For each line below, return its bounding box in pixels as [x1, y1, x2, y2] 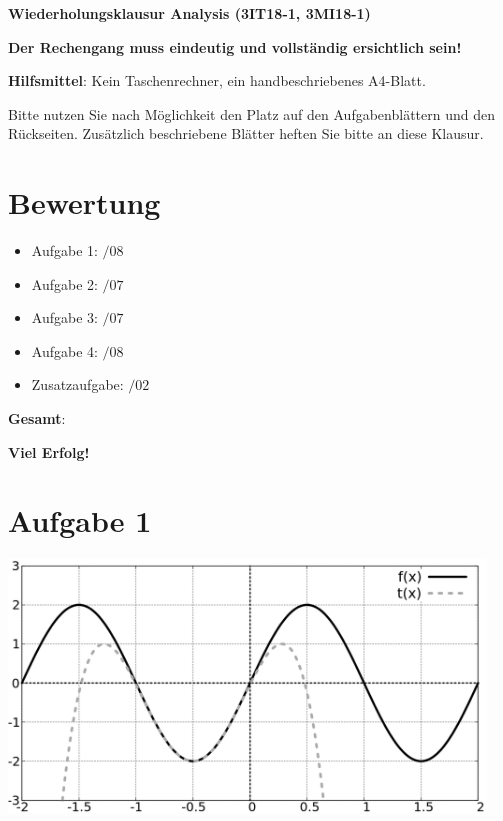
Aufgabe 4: [31, 340, 98, 361]
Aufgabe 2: [31, 273, 98, 294]
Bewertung [8, 182, 161, 223]
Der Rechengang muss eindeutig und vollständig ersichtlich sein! [8, 36, 462, 57]
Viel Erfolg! [8, 441, 90, 462]
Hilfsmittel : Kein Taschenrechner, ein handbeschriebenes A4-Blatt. [8, 70, 426, 91]
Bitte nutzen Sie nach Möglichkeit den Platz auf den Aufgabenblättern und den [8, 103, 495, 124]
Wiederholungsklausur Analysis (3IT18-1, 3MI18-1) [8, 3, 371, 23]
